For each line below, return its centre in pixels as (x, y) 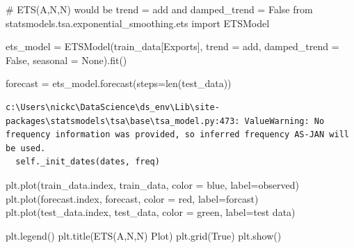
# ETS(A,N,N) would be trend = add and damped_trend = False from (159, 9)
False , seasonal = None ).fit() (66, 60)
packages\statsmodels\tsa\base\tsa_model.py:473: (123, 121)
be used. (26, 148)
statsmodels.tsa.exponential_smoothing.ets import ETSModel (138, 23)
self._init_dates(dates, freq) (88, 162)
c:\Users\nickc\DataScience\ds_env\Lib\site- (113, 107)
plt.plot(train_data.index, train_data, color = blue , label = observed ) (152, 184)
